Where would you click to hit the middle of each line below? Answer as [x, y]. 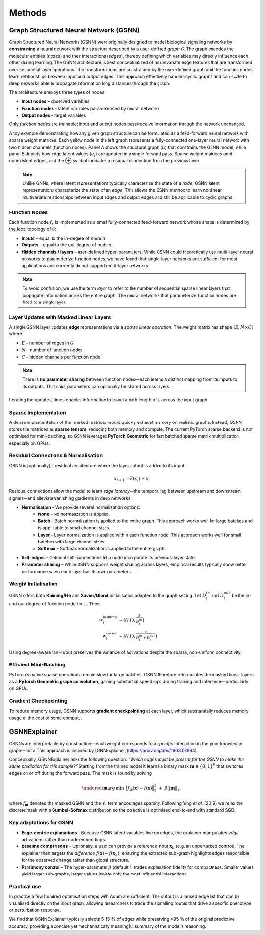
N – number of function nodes [52, 350]
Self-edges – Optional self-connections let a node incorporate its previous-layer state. [109, 557]
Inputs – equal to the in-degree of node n [63, 238]
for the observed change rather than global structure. [75, 860]
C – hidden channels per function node [61, 357]
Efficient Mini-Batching [37, 665]
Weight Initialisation [34, 584]
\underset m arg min [103, 788]
